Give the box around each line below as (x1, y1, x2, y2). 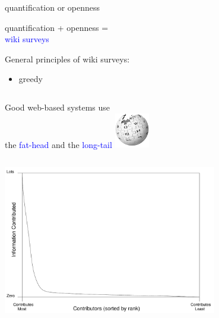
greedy (18, 73, 43, 85)
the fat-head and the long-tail (5, 138, 112, 150)
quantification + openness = (5, 21, 109, 33)
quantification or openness (5, 1, 100, 13)
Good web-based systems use (5, 100, 110, 113)
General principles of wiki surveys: (5, 52, 130, 65)
